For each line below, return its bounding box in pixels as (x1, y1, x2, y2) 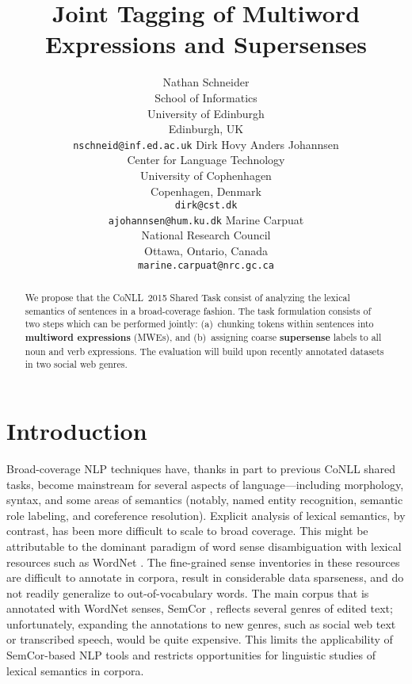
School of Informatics (154, 89, 257, 105)
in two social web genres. (25, 357, 128, 371)
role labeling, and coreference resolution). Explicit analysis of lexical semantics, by (6, 506, 406, 523)
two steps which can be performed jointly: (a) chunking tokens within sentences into (25, 317, 374, 331)
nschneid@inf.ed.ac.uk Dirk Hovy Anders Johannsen (73, 136, 339, 152)
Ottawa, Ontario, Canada (143, 243, 268, 259)
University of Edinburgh (147, 105, 265, 121)
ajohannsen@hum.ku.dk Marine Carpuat (108, 211, 304, 227)
